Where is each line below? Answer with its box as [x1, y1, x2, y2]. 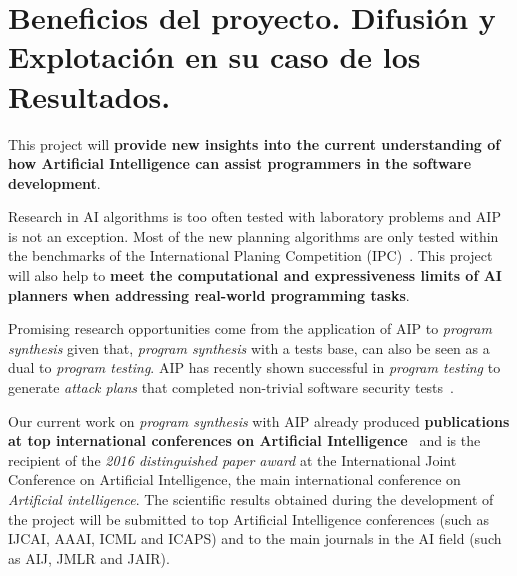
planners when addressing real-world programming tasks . [8, 284, 410, 305]
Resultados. [8, 75, 171, 116]
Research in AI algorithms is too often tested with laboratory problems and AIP [8, 206, 501, 227]
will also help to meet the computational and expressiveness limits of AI [8, 265, 502, 286]
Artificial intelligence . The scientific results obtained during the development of [8, 489, 494, 509]
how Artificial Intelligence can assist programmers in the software [8, 153, 472, 174]
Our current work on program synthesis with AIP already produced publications [8, 410, 510, 431]
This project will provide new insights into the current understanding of [8, 133, 501, 154]
